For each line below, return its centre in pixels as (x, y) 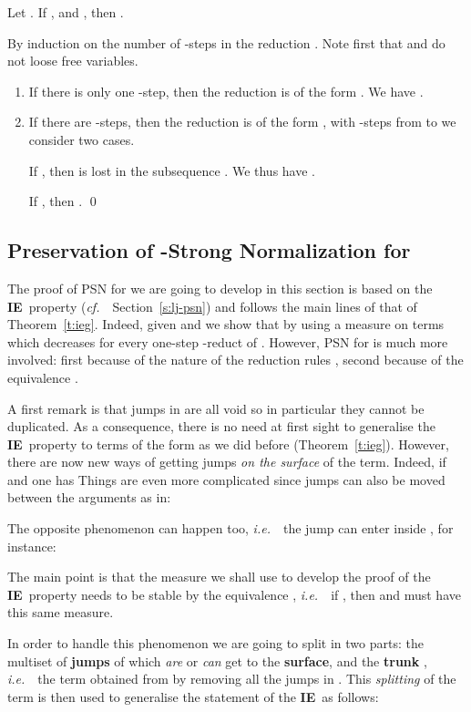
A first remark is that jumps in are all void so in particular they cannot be (216, 408)
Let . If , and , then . (66, 12)
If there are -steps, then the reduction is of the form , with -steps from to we (242, 122)
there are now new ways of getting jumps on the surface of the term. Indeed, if (227, 462)
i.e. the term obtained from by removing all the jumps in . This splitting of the (232, 679)
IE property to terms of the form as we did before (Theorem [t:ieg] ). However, (228, 444)
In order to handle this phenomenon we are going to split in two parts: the (215, 643)
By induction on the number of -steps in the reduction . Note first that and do (226, 42)
